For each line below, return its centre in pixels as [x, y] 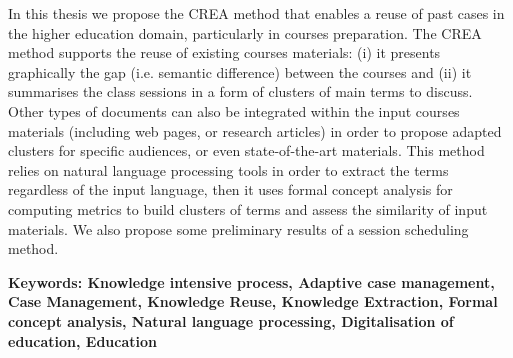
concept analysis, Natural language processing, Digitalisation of [231, 320]
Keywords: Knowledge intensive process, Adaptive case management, [251, 281]
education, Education [82, 340]
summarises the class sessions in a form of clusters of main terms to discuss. [240, 91]
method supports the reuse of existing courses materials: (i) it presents [224, 52]
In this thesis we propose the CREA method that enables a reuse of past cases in [256, 13]
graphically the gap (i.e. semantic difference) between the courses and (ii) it [240, 71]
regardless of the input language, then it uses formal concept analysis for [230, 189]
